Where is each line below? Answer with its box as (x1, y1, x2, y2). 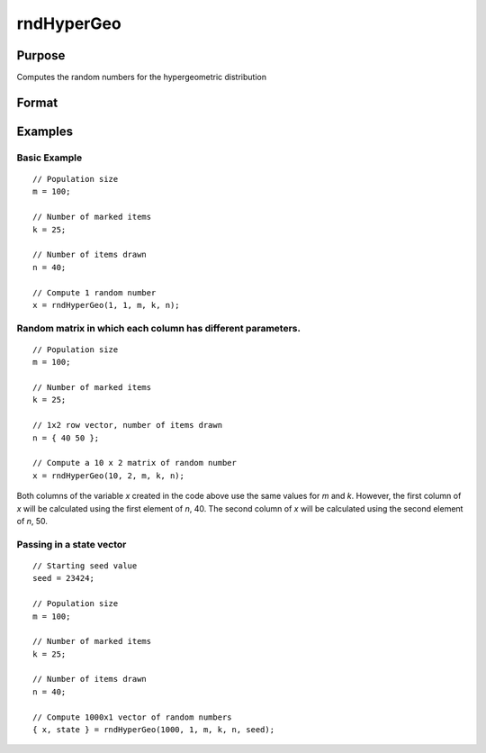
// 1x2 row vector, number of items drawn (32, 420, 223, 431)
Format (16, 95, 58, 110)
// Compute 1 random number (32, 287, 157, 297)
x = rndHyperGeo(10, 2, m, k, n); (32, 470, 184, 481)
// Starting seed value (32, 560, 138, 571)
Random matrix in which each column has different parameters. (16, 322, 301, 334)
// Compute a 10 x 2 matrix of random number (32, 458, 238, 468)
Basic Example (16, 151, 83, 164)
